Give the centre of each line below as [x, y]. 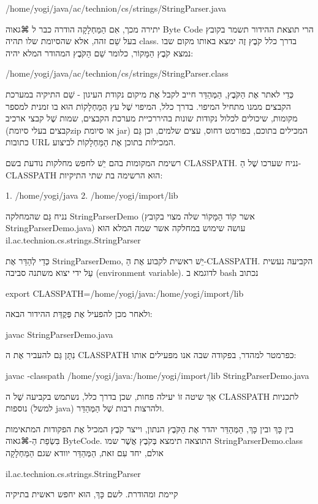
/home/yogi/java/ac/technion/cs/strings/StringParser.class [117, 73]
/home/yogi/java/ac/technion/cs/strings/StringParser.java [116, 8]
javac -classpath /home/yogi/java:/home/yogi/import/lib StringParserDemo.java [157, 376]
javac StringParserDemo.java [59, 334]
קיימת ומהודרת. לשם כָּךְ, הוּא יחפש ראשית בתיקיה [92, 494]
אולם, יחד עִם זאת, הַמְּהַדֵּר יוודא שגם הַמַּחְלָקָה [85, 453]
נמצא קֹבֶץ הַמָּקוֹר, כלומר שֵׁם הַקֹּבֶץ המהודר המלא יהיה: [100, 52]
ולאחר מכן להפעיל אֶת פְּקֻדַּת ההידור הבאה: [79, 314]
